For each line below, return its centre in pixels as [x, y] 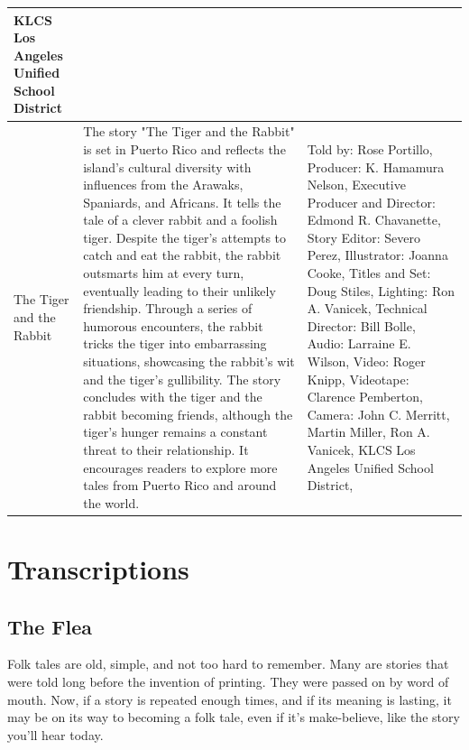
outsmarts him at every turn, [164, 273]
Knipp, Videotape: [358, 379]
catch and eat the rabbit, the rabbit [182, 255]
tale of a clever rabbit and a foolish [180, 220]
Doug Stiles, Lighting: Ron [381, 290]
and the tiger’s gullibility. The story [182, 379]
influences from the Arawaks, [163, 185]
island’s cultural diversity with [167, 167]
